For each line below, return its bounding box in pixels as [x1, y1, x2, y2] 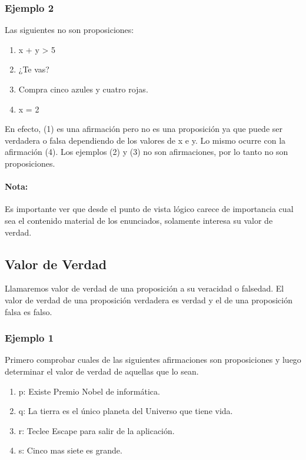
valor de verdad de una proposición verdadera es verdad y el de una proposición [5, 293, 292, 306]
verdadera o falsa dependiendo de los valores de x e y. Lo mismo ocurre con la [5, 134, 286, 146]
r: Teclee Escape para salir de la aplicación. [18, 424, 175, 436]
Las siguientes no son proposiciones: [5, 24, 134, 36]
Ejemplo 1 [5, 330, 54, 345]
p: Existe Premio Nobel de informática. [18, 385, 160, 397]
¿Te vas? [18, 63, 49, 75]
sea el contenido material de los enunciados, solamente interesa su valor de [5, 214, 273, 226]
